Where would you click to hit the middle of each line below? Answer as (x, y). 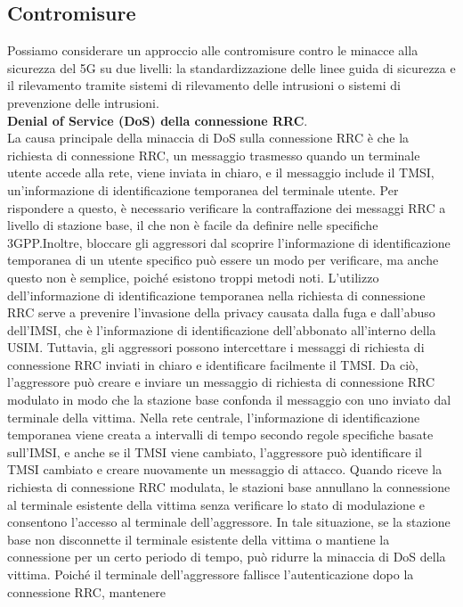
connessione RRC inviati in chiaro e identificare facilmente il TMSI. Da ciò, (213, 364)
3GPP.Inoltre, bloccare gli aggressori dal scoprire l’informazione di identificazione (229, 242)
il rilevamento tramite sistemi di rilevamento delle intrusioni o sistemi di (204, 85)
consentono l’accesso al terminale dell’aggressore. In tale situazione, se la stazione (229, 522)
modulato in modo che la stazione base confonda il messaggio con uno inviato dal (229, 400)
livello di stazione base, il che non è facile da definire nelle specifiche (193, 225)
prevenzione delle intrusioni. (83, 102)
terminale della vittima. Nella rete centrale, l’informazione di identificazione (214, 417)
